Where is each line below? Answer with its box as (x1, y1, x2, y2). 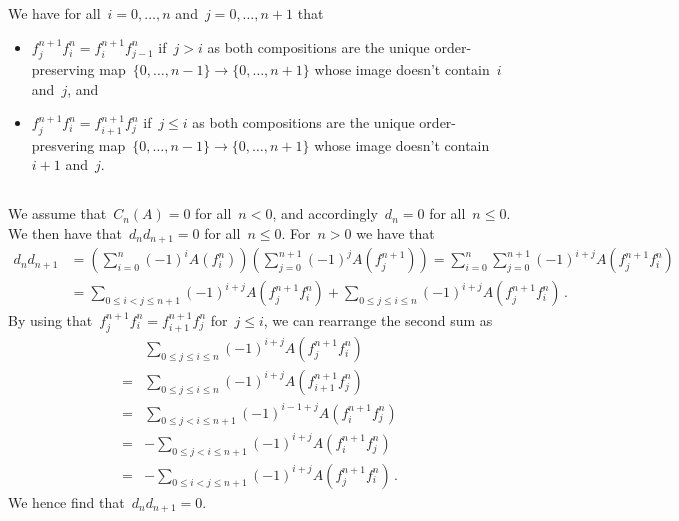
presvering (31, 134, 95, 155)
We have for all (8, 3, 101, 24)
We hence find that (8, 491, 125, 512)
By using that (8, 309, 93, 330)
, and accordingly (272, 203, 378, 224)
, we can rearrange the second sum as (263, 309, 493, 330)
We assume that (8, 203, 107, 224)
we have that (356, 222, 435, 243)
